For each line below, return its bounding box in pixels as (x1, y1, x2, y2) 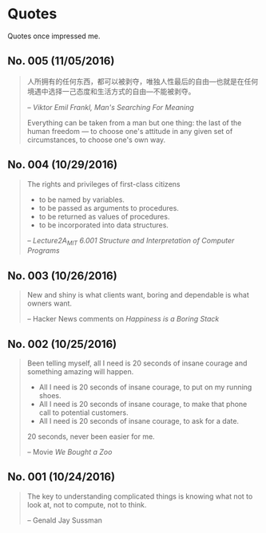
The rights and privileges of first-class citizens (26, 179, 181, 188)
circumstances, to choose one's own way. (26, 135, 166, 144)
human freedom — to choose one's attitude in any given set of (26, 126, 233, 136)
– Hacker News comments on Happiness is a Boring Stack (26, 314, 220, 324)
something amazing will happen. (26, 366, 134, 376)
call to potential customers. (38, 408, 129, 417)
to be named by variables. (38, 195, 125, 204)
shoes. (38, 390, 62, 400)
